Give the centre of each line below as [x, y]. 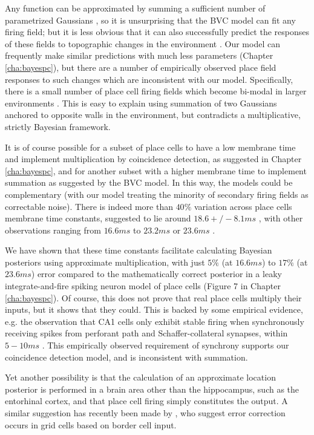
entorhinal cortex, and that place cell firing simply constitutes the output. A [146, 401]
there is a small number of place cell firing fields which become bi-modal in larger [156, 91]
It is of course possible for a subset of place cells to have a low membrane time [150, 147]
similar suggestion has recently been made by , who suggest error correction [145, 413]
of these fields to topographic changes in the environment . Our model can [142, 43]
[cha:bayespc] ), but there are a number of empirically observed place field [141, 67]
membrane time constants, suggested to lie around [98, 218]
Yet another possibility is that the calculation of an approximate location [140, 377]
